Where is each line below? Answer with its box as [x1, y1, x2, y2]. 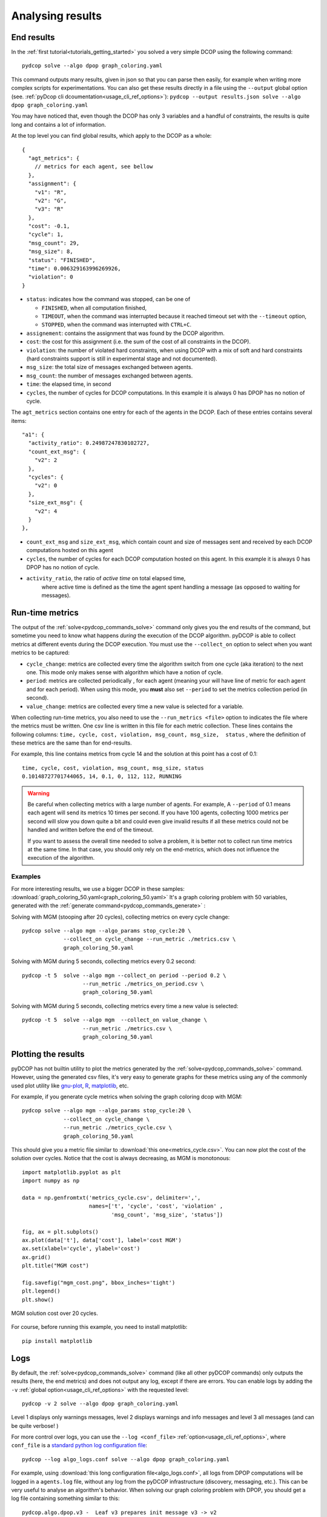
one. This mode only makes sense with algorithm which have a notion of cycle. [26, 668, 223, 676]
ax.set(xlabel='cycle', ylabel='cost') [22, 1245, 140, 1252]
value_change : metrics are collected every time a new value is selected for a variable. [26, 703, 244, 710]
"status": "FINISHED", [28, 257, 96, 263]
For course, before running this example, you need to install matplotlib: [11, 1323, 188, 1331]
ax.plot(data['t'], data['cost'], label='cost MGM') [22, 1237, 182, 1243]
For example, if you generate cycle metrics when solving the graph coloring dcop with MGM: [11, 1093, 243, 1101]
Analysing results [11, 9, 102, 22]
